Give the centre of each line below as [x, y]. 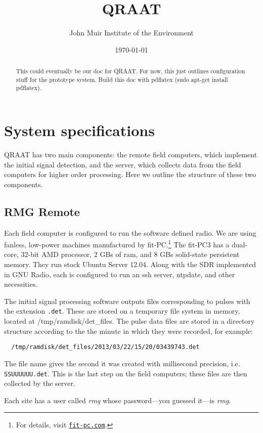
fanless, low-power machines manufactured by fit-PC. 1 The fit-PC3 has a [117, 244]
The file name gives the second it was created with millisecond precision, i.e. [122, 363]
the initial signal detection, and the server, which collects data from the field [123, 164]
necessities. [21, 284]
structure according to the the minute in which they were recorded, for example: [128, 331]
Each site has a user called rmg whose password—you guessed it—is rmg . [118, 400]
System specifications [79, 130]
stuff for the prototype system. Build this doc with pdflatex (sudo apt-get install [122, 79]
